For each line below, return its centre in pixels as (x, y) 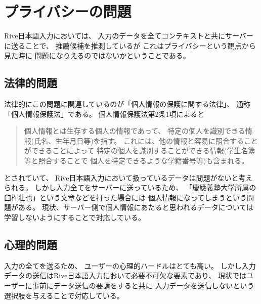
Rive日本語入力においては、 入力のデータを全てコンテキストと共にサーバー (129, 36)
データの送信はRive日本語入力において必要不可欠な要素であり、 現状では (125, 275)
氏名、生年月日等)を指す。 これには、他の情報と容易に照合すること (146, 140)
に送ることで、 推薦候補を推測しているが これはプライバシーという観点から (130, 45)
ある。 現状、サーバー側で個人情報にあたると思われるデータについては (136, 207)
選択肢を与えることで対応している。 (64, 295)
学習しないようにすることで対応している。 (75, 217)
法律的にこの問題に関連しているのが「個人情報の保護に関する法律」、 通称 (127, 104)
